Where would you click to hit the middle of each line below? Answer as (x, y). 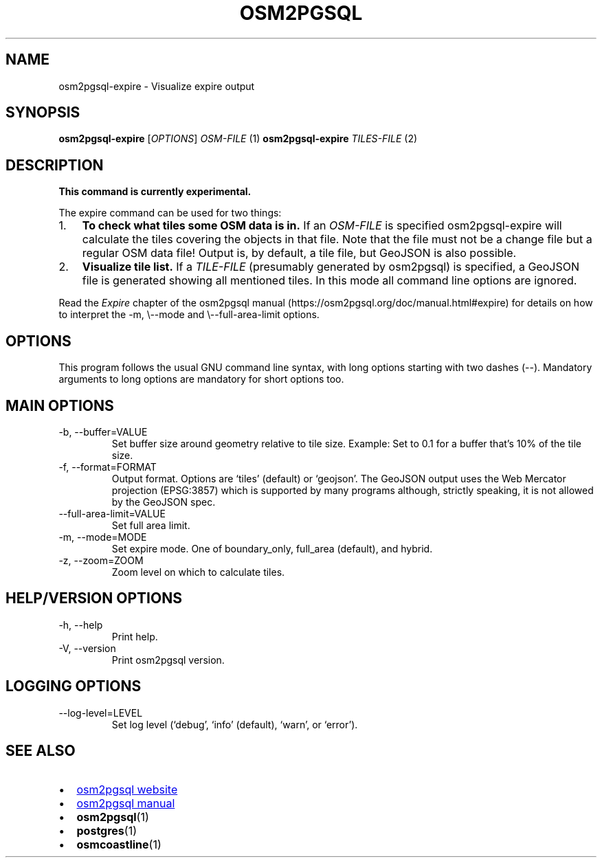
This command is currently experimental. (155, 192)
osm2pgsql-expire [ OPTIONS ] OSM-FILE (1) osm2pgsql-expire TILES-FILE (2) (238, 139)
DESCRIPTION (55, 165)
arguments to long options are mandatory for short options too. (201, 379)
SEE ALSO (41, 751)
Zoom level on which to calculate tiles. (198, 572)
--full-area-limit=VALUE (112, 513)
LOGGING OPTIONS (74, 686)
